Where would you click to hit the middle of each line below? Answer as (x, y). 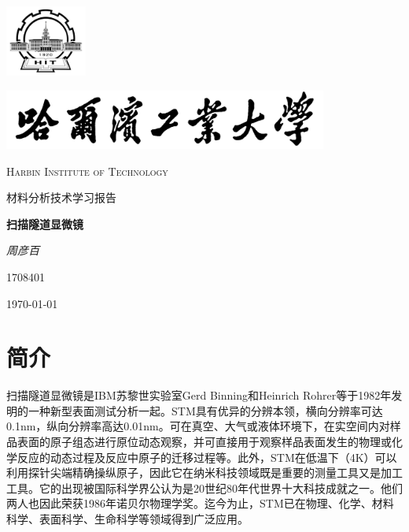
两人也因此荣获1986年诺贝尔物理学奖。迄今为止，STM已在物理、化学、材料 (200, 503)
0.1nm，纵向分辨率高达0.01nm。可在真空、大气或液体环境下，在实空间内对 (198, 426)
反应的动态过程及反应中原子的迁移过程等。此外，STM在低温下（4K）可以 (207, 457)
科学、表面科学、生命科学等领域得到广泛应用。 (127, 519)
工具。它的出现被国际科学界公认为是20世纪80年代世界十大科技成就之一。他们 (204, 487)
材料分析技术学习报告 (61, 197)
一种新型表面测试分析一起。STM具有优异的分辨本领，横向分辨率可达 (205, 410)
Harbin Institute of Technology (87, 171)
